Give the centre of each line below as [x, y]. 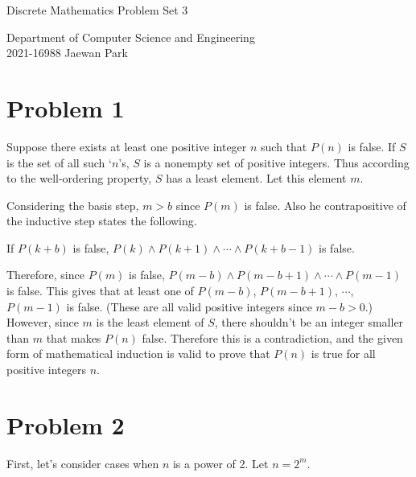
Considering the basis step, [73, 205]
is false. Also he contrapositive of [325, 205]
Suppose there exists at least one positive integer [127, 146]
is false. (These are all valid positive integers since [189, 306]
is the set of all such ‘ [59, 162]
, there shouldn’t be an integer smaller [309, 322]
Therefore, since [45, 275]
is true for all [343, 354]
